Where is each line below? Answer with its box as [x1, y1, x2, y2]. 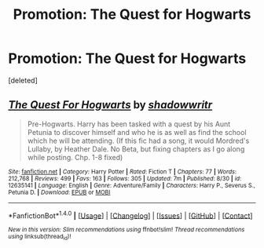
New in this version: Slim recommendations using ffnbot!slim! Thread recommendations [8, 226, 245, 234]
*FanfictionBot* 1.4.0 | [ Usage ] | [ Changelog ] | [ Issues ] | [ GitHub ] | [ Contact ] [8, 210, 253, 221]
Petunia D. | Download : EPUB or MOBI [8, 188, 111, 196]
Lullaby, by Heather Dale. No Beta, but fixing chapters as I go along [27, 144, 245, 154]
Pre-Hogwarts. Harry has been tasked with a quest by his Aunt [27, 119, 231, 129]
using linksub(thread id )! [8, 233, 71, 242]
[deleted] [8, 75, 38, 85]
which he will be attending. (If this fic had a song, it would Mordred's [27, 136, 250, 145]
